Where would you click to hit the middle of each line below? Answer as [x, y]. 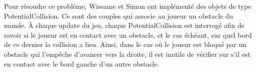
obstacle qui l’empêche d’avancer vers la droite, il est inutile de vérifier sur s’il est [127, 54]
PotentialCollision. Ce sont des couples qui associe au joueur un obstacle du [119, 15]
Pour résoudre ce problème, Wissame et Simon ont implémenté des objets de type [128, 6]
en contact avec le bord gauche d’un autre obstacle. [82, 63]
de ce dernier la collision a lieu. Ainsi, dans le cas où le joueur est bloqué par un [125, 44]
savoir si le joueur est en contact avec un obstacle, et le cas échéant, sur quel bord [128, 35]
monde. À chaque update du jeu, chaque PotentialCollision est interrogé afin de [124, 25]
